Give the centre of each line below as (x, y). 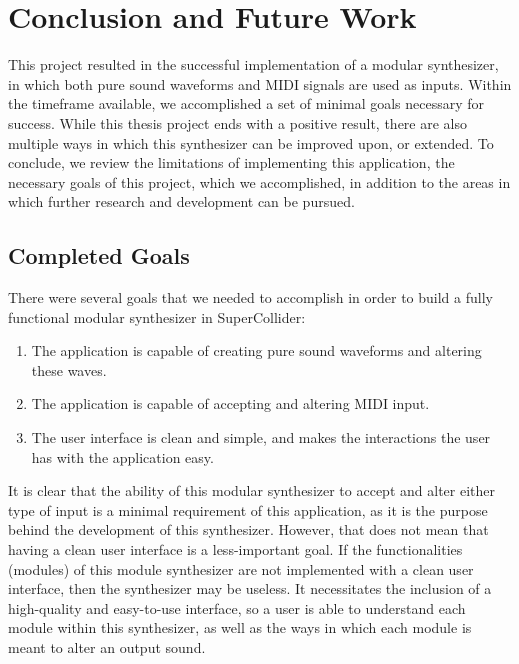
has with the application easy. (122, 456)
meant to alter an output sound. (107, 646)
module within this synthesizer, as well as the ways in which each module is (240, 627)
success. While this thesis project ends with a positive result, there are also (237, 122)
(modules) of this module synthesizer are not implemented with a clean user (241, 568)
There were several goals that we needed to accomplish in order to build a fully (250, 297)
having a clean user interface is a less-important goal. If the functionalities (235, 549)
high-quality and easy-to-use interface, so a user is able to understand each (237, 607)
